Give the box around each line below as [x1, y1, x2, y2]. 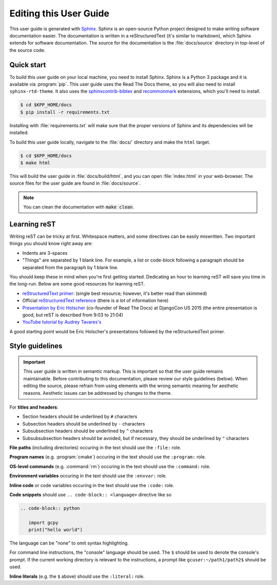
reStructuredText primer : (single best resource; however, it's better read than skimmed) [22, 290, 207, 296]
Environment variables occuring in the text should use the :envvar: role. [9, 473, 167, 479]
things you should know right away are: [9, 240, 93, 247]
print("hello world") [28, 527, 83, 533]
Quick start [9, 60, 46, 69]
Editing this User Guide [9, 8, 110, 19]
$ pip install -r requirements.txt [20, 109, 110, 115]
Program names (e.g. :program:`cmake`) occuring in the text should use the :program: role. [9, 454, 206, 460]
